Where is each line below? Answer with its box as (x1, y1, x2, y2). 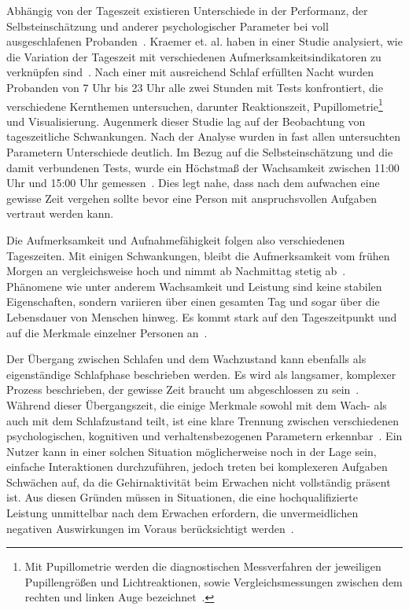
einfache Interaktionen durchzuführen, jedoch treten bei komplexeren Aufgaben (6, 458, 388, 475)
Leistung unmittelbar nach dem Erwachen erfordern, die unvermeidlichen (6, 505, 359, 521)
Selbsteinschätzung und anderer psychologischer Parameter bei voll (6, 17, 329, 34)
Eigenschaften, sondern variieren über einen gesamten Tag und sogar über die (6, 293, 380, 310)
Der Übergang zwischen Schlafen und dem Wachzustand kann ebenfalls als (6, 351, 367, 367)
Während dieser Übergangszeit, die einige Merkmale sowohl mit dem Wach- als (6, 396, 387, 413)
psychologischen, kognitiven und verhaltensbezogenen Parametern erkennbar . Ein (6, 428, 403, 444)
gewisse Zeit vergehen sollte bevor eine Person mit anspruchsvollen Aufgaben (6, 189, 377, 206)
